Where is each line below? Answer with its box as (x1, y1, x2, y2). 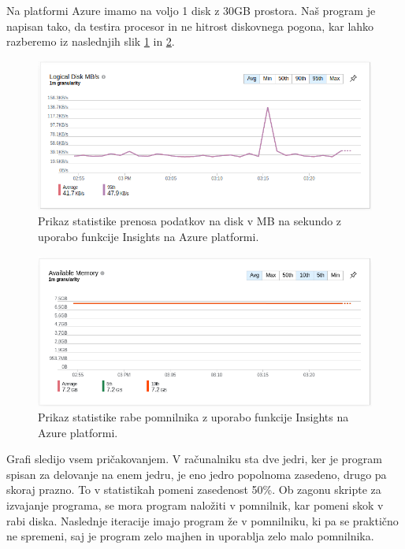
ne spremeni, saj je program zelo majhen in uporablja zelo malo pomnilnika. (6, 528, 374, 544)
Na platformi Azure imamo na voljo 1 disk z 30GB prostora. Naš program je (6, 2, 376, 18)
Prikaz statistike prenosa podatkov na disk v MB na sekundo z (38, 213, 342, 229)
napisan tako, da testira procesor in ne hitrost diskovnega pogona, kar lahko (6, 17, 374, 34)
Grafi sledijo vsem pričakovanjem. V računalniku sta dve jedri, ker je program (6, 451, 383, 467)
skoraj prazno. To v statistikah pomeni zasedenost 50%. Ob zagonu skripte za (6, 481, 381, 498)
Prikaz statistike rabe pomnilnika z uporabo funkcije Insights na (38, 409, 349, 425)
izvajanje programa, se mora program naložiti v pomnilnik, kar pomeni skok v (6, 497, 384, 514)
